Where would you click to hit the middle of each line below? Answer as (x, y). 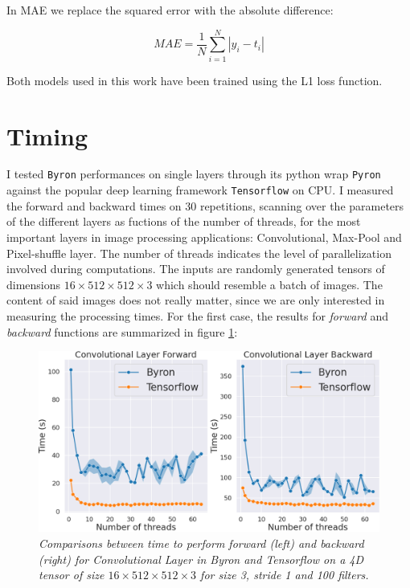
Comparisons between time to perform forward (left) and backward (201, 543)
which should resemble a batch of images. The (269, 284)
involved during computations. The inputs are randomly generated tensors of (196, 269)
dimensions (34, 284)
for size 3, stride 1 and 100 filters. (285, 575)
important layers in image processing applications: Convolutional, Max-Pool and (204, 237)
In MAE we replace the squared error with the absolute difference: (170, 10)
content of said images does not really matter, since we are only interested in (196, 300)
